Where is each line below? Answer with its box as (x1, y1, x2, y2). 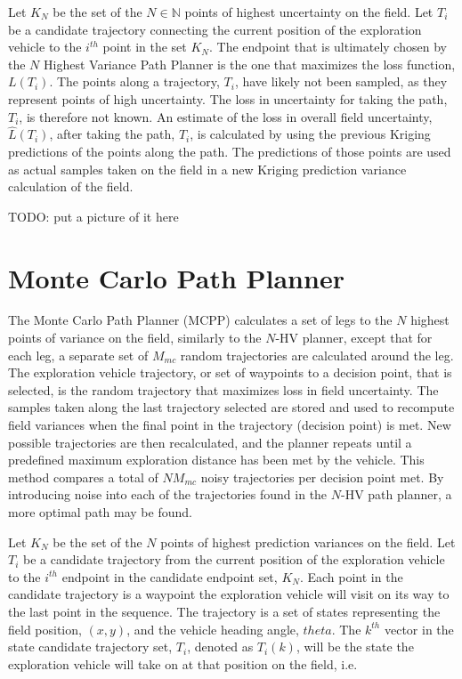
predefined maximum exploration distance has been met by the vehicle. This (8, 450, 425, 469)
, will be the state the (296, 637, 414, 656)
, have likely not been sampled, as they (234, 72, 448, 91)
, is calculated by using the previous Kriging (190, 125, 431, 143)
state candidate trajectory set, (8, 637, 173, 656)
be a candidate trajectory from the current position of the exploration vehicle (23, 550, 445, 569)
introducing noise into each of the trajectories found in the (8, 485, 328, 504)
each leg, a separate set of (8, 345, 149, 364)
